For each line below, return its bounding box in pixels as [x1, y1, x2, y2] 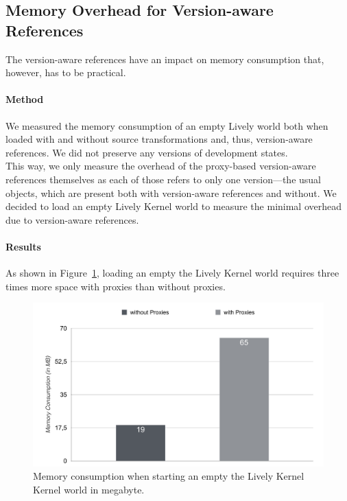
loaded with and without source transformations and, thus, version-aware [5, 132, 313, 146]
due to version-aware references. [5, 212, 139, 226]
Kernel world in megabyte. [33, 482, 145, 496]
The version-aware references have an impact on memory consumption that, [5, 51, 324, 66]
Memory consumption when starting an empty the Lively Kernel [33, 469, 304, 483]
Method [5, 92, 44, 106]
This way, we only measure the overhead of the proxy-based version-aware [5, 159, 316, 173]
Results [5, 239, 41, 253]
